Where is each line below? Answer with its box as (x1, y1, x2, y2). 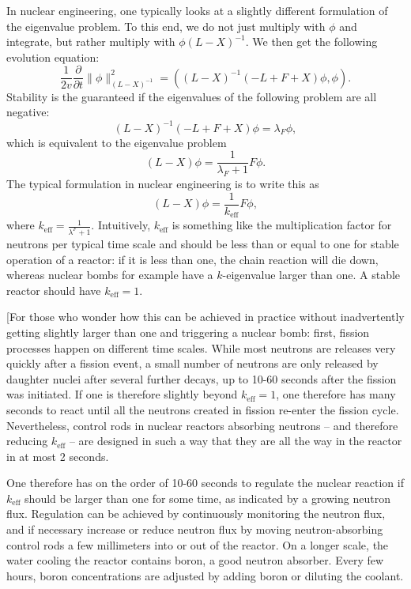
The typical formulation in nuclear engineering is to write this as (6, 175, 319, 191)
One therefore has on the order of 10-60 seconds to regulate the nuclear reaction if (6, 474, 404, 491)
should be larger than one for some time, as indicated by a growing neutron (25, 489, 390, 506)
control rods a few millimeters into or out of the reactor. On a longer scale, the (6, 536, 389, 553)
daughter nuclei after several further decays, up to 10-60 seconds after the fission (6, 370, 397, 387)
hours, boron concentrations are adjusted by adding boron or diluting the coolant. (6, 567, 404, 583)
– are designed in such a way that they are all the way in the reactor (69, 432, 402, 449)
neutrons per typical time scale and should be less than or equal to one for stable (6, 235, 399, 251)
